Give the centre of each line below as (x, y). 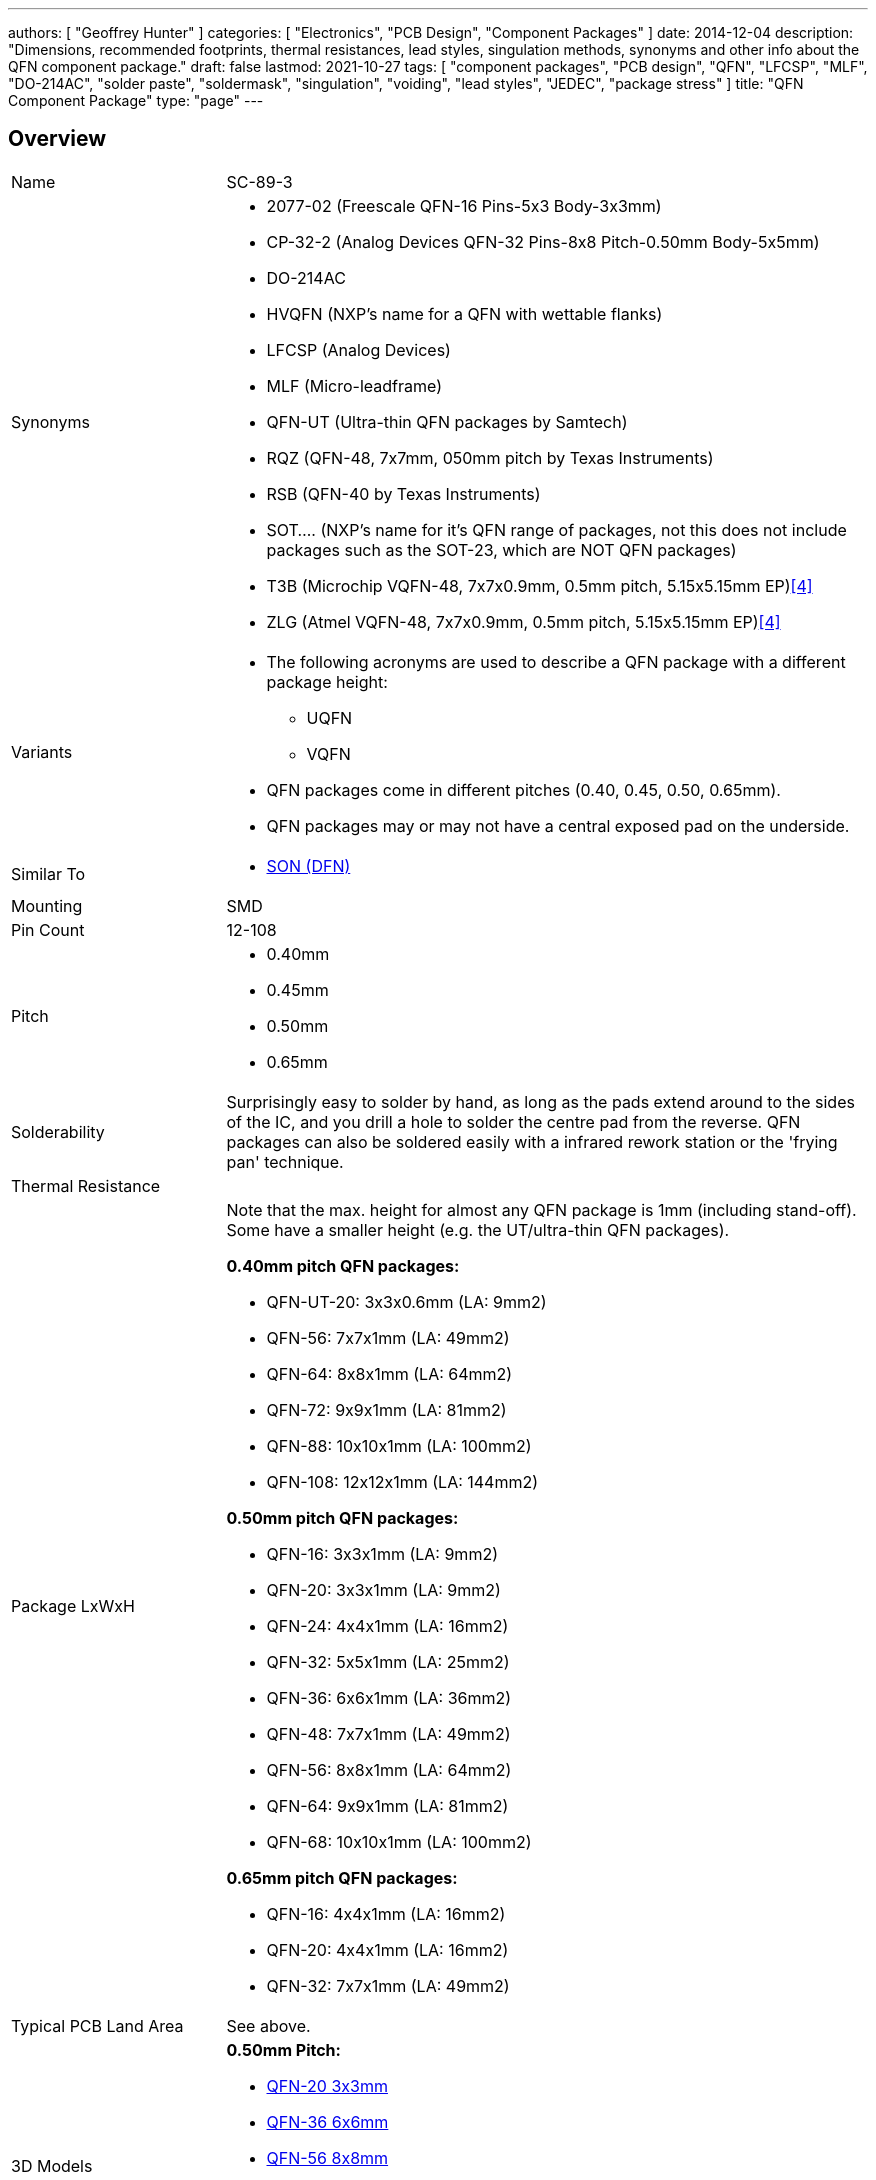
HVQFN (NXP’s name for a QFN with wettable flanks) (464, 313)
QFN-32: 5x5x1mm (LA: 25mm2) (388, 1661)
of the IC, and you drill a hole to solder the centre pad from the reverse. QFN (513, 1121)
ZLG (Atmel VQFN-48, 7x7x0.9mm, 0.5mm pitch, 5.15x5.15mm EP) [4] (523, 621)
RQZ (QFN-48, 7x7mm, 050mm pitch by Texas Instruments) (490, 457)
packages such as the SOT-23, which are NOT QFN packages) (501, 549)
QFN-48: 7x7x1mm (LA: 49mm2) (388, 1733)
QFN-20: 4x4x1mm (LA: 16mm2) (387, 1949)
